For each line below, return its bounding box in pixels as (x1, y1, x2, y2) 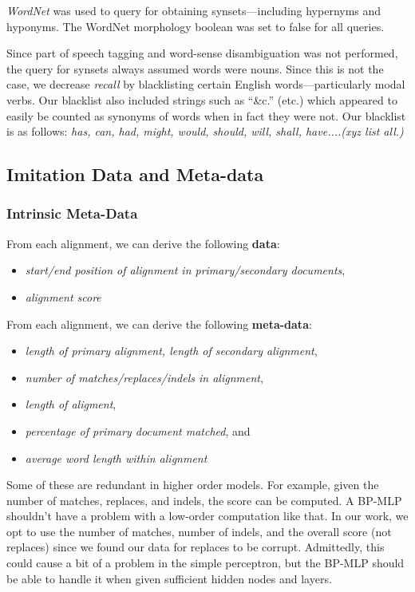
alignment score (25, 288, 101, 305)
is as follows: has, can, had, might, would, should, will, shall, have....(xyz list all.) (6, 123, 404, 140)
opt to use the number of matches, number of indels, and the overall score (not (6, 523, 392, 539)
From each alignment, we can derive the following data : (6, 235, 280, 251)
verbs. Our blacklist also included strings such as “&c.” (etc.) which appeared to (6, 91, 397, 108)
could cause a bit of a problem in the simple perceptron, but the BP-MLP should (6, 555, 405, 571)
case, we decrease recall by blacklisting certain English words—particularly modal (6, 76, 405, 93)
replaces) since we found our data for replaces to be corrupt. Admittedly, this (6, 539, 385, 555)
